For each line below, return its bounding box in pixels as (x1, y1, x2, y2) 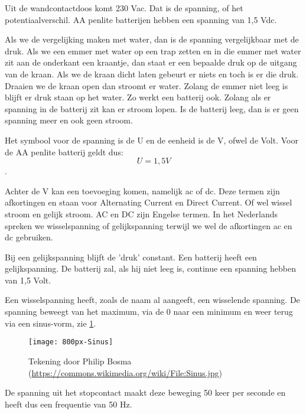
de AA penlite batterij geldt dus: (5, 145, 123, 158)
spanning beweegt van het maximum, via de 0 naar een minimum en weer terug (5, 305, 293, 318)
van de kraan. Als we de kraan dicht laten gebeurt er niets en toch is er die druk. (5, 67, 299, 80)
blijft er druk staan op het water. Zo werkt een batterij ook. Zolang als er (5, 91, 271, 103)
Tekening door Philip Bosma (28, 354, 132, 367)
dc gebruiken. (5, 231, 53, 243)
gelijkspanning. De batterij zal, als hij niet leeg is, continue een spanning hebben (5, 262, 296, 275)
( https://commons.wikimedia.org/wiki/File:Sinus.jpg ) (28, 366, 222, 379)
